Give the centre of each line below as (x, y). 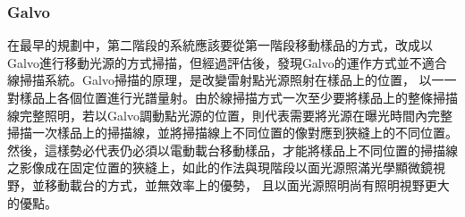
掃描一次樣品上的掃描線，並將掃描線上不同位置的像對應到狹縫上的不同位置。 (232, 133)
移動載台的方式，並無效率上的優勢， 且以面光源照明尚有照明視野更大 (247, 184)
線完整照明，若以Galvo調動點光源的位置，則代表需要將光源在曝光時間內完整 (230, 115)
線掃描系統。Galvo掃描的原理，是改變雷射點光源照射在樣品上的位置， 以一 (226, 80)
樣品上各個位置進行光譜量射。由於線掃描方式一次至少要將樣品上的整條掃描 (238, 97)
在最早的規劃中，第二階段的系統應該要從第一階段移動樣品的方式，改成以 (220, 45)
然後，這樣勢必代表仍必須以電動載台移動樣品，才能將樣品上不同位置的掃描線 (232, 150)
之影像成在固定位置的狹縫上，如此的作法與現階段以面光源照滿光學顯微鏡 (220, 167)
